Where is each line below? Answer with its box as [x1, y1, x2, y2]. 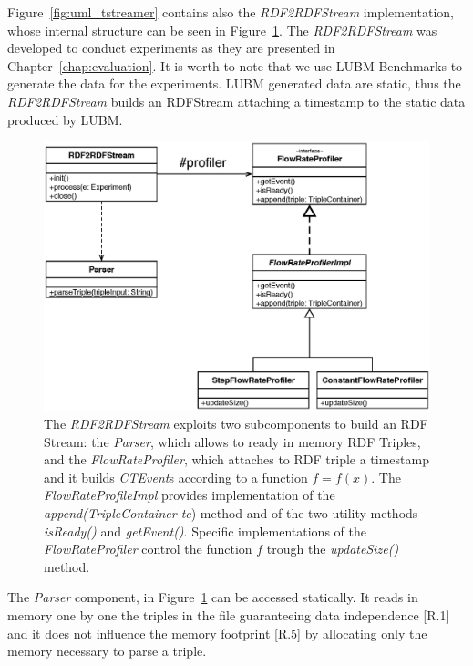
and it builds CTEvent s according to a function [44, 467, 308, 486]
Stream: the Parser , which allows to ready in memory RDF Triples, [44, 432, 421, 451]
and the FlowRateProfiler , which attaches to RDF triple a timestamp [44, 450, 429, 469]
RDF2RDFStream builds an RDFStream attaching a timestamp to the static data [7, 91, 466, 110]
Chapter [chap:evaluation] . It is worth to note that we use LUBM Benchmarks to [7, 56, 463, 75]
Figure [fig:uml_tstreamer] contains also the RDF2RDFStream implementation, [7, 3, 454, 21]
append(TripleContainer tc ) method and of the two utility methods [44, 503, 418, 522]
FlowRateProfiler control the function [44, 539, 252, 558]
